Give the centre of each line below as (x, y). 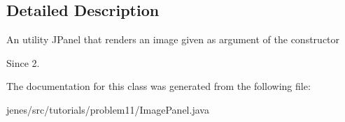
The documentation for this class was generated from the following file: (159, 86)
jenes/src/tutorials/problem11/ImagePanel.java (108, 109)
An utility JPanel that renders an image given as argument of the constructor (173, 39)
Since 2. (23, 62)
